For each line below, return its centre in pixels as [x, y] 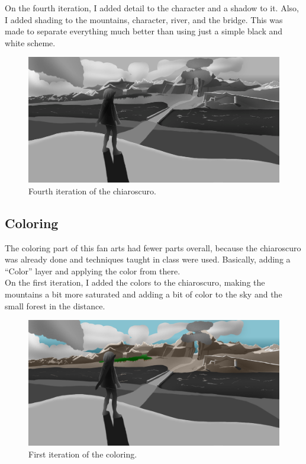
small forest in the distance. [55, 305]
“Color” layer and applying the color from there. [93, 271]
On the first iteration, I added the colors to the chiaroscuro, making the [135, 282]
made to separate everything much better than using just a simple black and [144, 31]
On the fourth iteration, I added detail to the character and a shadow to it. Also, [152, 8]
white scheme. [30, 42]
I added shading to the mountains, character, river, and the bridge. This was [144, 19]
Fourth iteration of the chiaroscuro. [92, 191]
